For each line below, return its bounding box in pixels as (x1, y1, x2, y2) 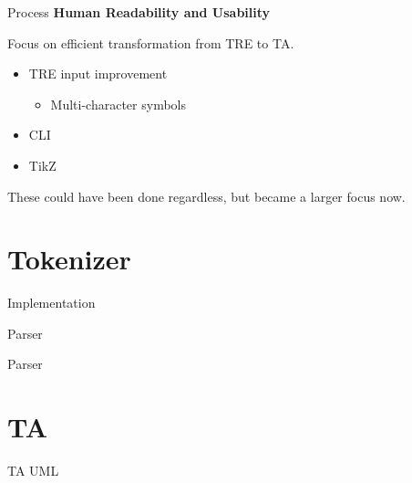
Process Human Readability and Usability (7, 3, 271, 21)
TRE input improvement (28, 64, 168, 83)
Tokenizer (7, 240, 131, 278)
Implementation (7, 293, 96, 312)
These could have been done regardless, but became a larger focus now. (7, 186, 406, 205)
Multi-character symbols (50, 94, 186, 113)
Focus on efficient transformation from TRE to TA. (7, 33, 294, 52)
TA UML (7, 461, 59, 480)
